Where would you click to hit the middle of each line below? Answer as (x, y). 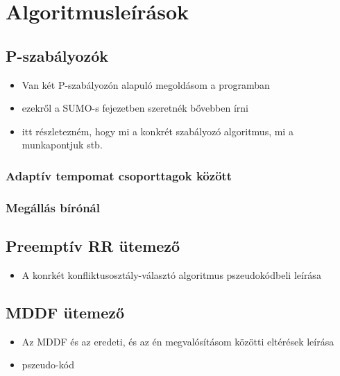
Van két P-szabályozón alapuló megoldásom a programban (146, 84)
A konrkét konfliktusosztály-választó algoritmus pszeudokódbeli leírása (171, 274)
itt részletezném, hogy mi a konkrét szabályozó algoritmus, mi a (158, 131)
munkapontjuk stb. (62, 145)
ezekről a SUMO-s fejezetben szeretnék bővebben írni (135, 108)
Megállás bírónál (53, 207)
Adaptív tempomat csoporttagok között (119, 175)
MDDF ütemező (65, 312)
